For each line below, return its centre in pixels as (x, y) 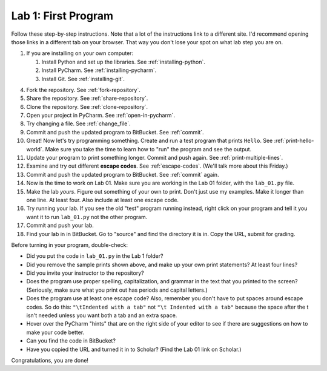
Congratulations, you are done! (50, 360)
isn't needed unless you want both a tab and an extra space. (102, 315)
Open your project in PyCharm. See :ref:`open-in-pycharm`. (101, 116)
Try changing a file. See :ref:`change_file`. (79, 123)
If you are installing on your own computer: (80, 53)
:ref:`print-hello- (294, 141)
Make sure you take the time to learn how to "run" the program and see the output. (148, 149)
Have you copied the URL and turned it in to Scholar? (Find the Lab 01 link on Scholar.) (134, 349)
